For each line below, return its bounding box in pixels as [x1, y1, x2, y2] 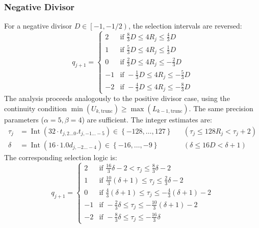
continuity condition [4, 103, 67, 113]
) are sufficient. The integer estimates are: [82, 114, 212, 124]
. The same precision [189, 103, 253, 113]
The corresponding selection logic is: [4, 151, 117, 162]
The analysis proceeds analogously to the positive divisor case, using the [4, 93, 230, 104]
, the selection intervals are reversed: [128, 20, 242, 31]
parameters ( [4, 114, 44, 124]
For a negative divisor [4, 20, 72, 31]
